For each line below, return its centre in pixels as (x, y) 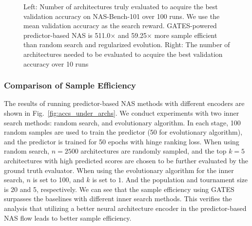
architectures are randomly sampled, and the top (154, 151)
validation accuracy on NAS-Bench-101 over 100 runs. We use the (122, 16)
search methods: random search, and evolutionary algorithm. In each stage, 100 (122, 122)
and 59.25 (132, 35)
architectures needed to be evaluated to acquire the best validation (123, 54)
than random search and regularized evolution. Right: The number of (127, 44)
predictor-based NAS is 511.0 (67, 35)
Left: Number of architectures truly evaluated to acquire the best (121, 6)
